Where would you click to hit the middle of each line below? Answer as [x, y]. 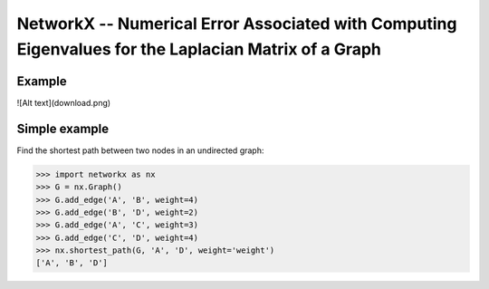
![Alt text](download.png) [64, 102]
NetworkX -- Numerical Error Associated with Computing [237, 24]
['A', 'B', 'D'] [72, 263]
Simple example [63, 128]
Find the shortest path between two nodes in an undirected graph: [140, 150]
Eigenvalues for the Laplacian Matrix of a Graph [199, 49]
